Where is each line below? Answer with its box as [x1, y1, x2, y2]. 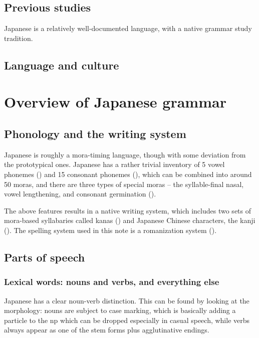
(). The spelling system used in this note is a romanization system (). [4, 224, 217, 235]
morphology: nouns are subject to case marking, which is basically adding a [4, 305, 236, 315]
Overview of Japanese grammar [4, 91, 226, 112]
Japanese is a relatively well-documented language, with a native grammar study [4, 23, 252, 33]
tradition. [4, 32, 33, 43]
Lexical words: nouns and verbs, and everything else [4, 275, 219, 288]
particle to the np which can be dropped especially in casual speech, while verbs [4, 314, 250, 325]
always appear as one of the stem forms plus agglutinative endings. [4, 324, 209, 335]
